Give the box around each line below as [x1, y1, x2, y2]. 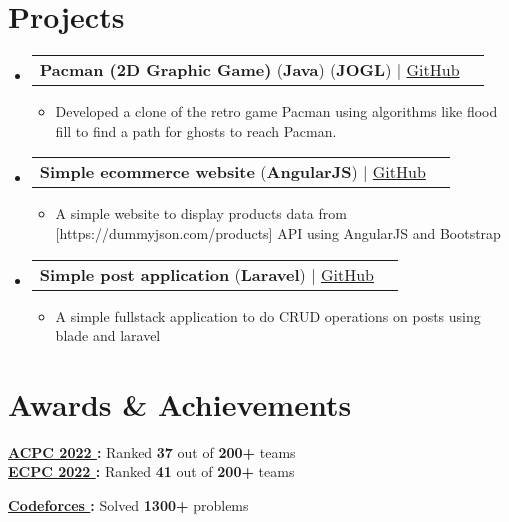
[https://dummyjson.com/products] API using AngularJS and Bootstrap [55, 222, 501, 243]
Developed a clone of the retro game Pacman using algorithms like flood [55, 101, 498, 122]
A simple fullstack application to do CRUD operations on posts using [55, 305, 481, 326]
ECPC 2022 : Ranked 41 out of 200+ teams [8, 461, 295, 482]
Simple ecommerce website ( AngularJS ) [39, 160, 358, 184]
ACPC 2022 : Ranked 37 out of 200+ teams [8, 441, 296, 462]
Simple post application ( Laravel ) [39, 262, 306, 286]
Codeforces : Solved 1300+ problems [8, 495, 249, 515]
